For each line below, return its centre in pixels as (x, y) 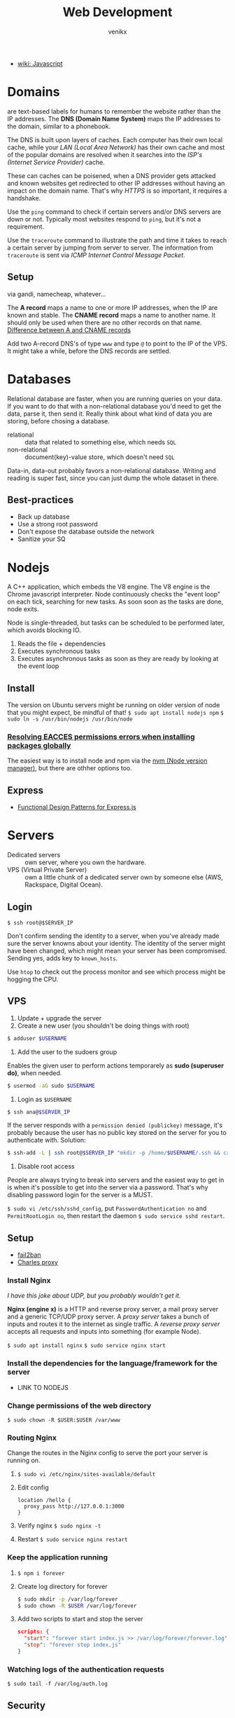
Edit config (33, 1487)
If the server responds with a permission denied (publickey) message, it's (115, 1125)
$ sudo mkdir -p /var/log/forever (67, 1599)
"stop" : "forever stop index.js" (73, 1645)
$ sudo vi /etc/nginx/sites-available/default (86, 1475)
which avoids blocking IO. (44, 630)
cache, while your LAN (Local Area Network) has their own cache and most (116, 147)
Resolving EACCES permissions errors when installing (101, 737)
